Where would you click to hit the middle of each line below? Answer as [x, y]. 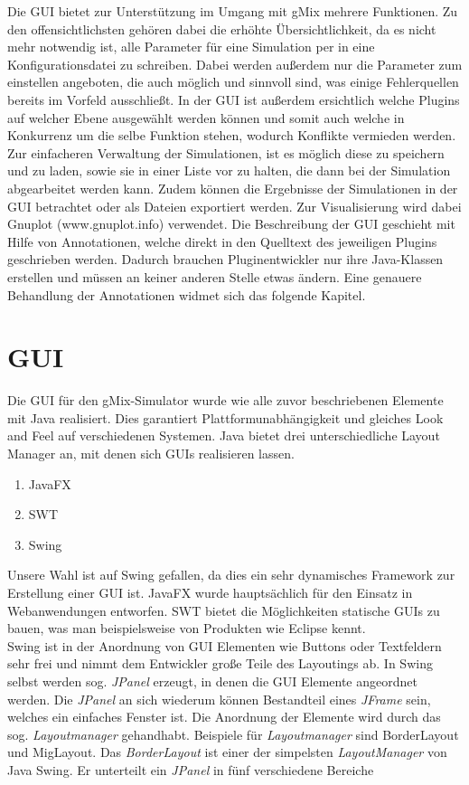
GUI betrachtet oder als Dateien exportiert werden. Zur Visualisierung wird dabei [234, 206]
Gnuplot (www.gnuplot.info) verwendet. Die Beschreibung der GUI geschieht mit [231, 224]
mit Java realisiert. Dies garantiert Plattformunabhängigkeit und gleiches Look [225, 417]
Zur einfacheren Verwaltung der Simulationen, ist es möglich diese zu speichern [226, 152]
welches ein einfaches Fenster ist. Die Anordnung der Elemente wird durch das [224, 717]
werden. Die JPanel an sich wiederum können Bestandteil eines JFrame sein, [219, 699]
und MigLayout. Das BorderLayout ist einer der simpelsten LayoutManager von [227, 752]
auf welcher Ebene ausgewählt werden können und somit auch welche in [206, 117]
